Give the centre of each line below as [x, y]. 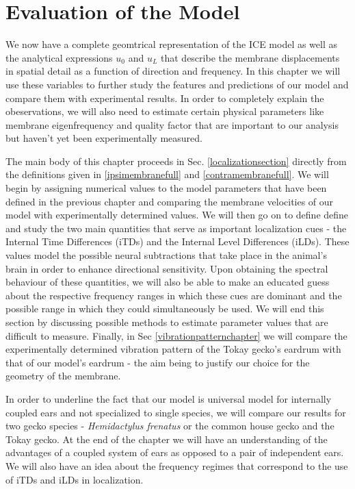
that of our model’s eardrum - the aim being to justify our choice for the [158, 362]
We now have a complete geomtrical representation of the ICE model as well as [172, 44]
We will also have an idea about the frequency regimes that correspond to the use [177, 465]
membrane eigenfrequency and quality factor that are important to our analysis [172, 124]
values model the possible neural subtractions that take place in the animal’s [166, 255]
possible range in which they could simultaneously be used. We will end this [165, 309]
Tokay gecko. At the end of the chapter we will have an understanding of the [167, 439]
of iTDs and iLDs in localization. [75, 479]
